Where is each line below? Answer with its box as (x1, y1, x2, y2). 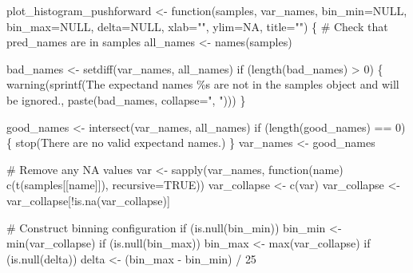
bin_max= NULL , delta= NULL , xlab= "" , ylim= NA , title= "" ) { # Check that (6, 18, 388, 34)
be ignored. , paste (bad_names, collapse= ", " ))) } (6, 91, 246, 108)
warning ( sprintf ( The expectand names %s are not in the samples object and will (6, 76, 399, 93)
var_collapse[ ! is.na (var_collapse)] (6, 192, 170, 208)
